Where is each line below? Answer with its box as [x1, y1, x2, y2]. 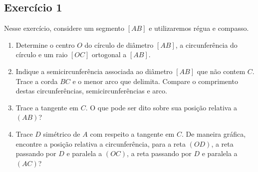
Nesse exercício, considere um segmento [4, 23, 125, 33]
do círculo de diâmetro [84, 39, 154, 50]
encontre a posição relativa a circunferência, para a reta [15, 138, 186, 149]
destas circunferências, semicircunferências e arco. [15, 86, 167, 96]
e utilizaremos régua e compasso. [149, 23, 249, 33]
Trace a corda [15, 76, 58, 86]
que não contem [197, 66, 246, 76]
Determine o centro [15, 39, 75, 50]
